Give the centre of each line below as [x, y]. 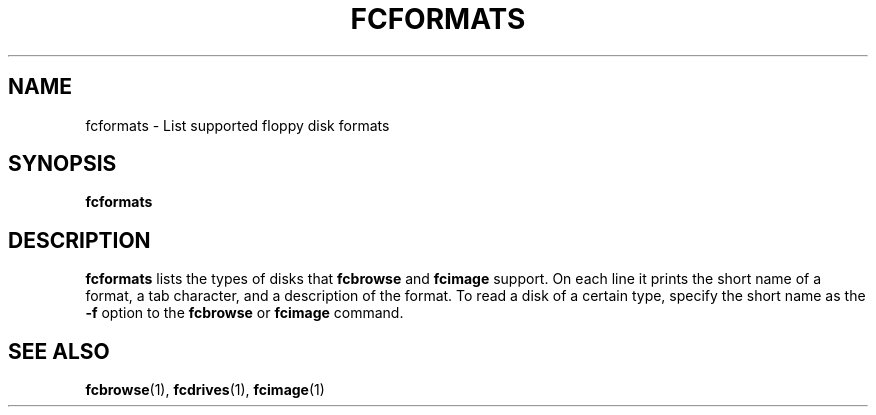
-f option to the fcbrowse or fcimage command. [244, 313]
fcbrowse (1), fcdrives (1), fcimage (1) [205, 390]
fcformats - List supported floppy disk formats [237, 125]
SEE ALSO [59, 351]
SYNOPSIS [62, 164]
